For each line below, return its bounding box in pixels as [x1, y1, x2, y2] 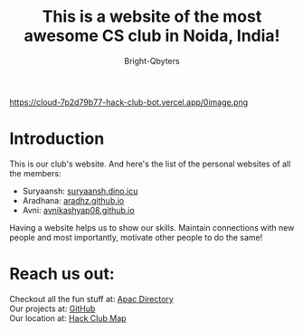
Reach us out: [9, 264, 115, 284]
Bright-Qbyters [124, 55, 180, 66]
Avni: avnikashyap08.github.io [22, 204, 136, 215]
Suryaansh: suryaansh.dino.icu [22, 185, 138, 196]
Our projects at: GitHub [9, 303, 96, 314]
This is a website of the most [42, 6, 262, 27]
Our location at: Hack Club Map [9, 312, 127, 323]
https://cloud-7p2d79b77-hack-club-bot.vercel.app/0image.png [9, 97, 249, 108]
